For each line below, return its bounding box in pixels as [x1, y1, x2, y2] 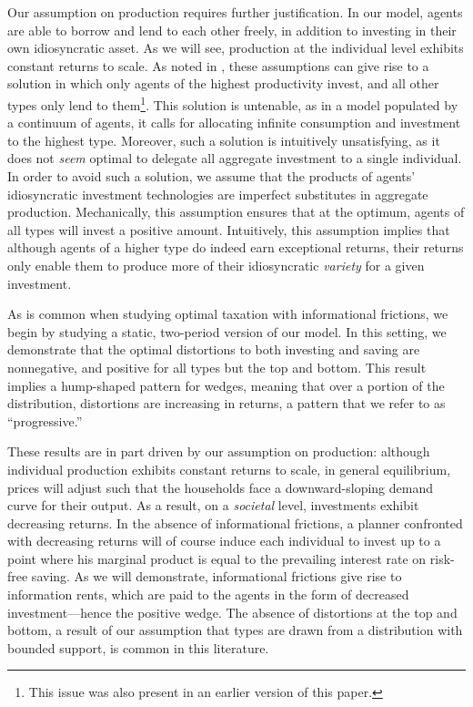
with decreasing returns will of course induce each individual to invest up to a [7, 531, 441, 550]
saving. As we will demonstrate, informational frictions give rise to [31, 567, 402, 586]
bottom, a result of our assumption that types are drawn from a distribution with [7, 620, 463, 640]
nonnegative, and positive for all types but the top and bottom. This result [7, 357, 427, 376]
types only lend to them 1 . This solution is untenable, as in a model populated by [7, 92, 458, 114]
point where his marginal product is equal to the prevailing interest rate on [7, 548, 427, 568]
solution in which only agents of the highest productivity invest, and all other [7, 74, 439, 93]
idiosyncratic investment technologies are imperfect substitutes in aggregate [7, 184, 428, 203]
